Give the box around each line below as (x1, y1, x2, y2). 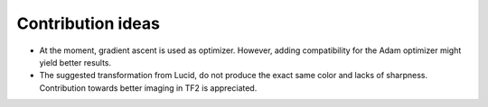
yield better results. (39, 57, 112, 67)
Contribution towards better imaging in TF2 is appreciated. (39, 82, 258, 94)
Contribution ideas (16, 13, 160, 33)
